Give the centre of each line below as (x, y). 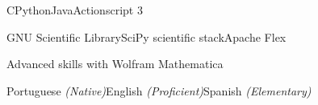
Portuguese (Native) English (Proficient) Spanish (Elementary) (159, 90)
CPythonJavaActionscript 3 (75, 10)
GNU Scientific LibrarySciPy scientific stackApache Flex (146, 36)
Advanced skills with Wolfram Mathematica (115, 64)
